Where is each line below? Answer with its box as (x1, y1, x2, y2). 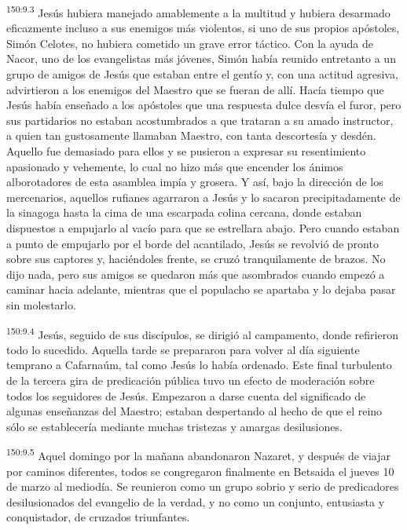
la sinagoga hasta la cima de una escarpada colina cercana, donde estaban (6, 204, 362, 221)
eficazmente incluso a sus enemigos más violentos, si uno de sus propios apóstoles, (6, 20, 400, 36)
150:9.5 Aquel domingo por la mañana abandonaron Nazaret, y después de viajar (6, 445, 391, 463)
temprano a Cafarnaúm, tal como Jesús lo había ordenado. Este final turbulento (6, 356, 392, 373)
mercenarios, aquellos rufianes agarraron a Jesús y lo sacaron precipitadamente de (6, 188, 401, 205)
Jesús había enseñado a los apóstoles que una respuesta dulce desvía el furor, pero (6, 97, 401, 113)
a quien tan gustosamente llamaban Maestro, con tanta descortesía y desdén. (6, 127, 376, 144)
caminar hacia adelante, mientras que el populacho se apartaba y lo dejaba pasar (6, 281, 396, 298)
